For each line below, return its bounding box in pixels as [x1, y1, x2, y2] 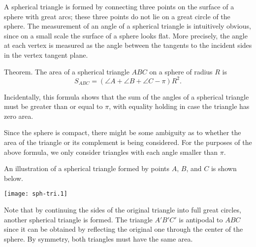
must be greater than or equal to [4, 101, 103, 111]
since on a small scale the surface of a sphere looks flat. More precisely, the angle [4, 30, 248, 40]
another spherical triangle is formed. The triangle [4, 214, 153, 224]
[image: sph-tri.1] [4, 190, 67, 198]
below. [4, 173, 23, 183]
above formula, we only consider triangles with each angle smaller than [4, 146, 218, 157]
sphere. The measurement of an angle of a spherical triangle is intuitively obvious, [4, 21, 251, 31]
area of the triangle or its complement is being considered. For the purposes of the [4, 137, 252, 147]
